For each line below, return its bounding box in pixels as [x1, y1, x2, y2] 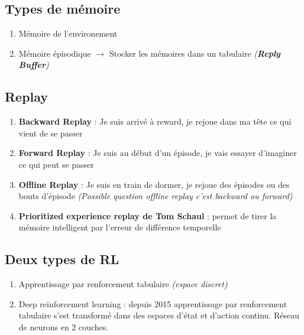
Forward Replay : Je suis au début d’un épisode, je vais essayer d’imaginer [18, 147, 297, 159]
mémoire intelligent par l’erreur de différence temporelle [18, 221, 221, 233]
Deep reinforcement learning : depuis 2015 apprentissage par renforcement [18, 297, 287, 310]
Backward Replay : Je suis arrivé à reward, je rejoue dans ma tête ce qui [18, 115, 292, 128]
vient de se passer [18, 126, 83, 139]
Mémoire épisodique [18, 47, 91, 59]
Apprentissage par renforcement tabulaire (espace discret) [18, 278, 228, 290]
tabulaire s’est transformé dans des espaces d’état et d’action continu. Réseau [18, 309, 299, 321]
